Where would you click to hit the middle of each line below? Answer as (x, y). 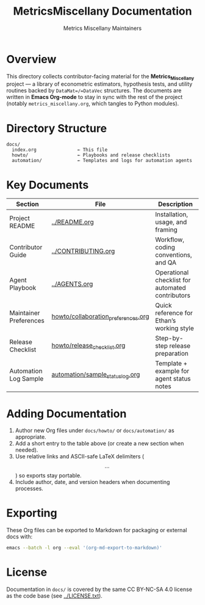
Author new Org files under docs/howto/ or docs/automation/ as (95, 431)
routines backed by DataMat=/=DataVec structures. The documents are (94, 90)
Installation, (171, 215)
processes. (29, 489)
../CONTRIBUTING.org (83, 251)
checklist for (173, 280)
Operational (172, 273)
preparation (172, 354)
